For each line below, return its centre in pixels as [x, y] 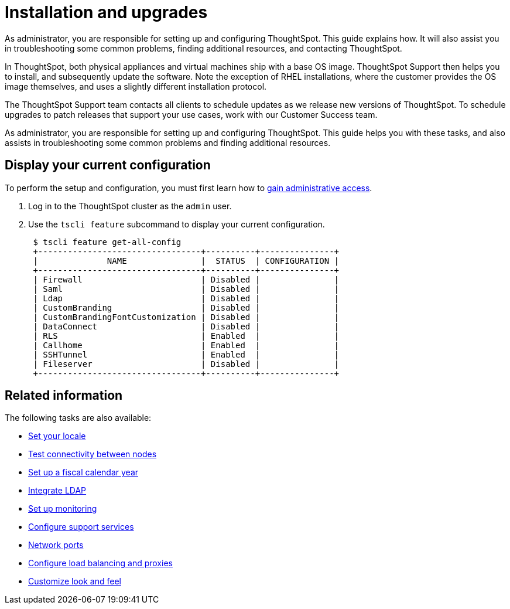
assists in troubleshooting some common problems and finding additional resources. [168, 142]
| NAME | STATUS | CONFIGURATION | [186, 261]
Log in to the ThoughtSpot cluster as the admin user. [130, 206]
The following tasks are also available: [78, 418]
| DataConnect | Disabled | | [186, 326]
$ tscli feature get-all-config [107, 242]
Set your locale [57, 436]
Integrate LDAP [57, 491]
